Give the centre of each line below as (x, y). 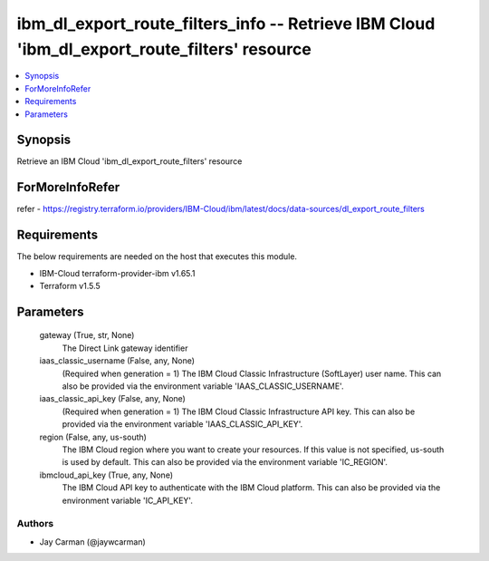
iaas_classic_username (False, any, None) (117, 361)
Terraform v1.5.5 (70, 286)
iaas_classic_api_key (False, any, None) (112, 399)
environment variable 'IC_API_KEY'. (128, 500)
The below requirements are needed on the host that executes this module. (157, 256)
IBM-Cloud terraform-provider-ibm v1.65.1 (117, 273)
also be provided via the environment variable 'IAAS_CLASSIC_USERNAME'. (203, 386)
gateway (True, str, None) (87, 335)
